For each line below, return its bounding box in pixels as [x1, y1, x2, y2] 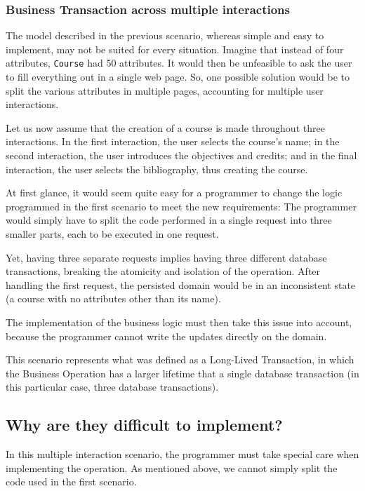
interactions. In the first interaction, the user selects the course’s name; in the [6, 134, 340, 149]
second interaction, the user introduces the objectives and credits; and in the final [6, 148, 357, 163]
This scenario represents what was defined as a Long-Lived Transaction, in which [6, 352, 354, 367]
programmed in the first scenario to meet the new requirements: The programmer [6, 199, 357, 213]
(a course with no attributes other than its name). [6, 291, 221, 306]
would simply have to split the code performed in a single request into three [6, 213, 332, 227]
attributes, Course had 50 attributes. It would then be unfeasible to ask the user [6, 55, 352, 70]
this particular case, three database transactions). [6, 379, 219, 394]
